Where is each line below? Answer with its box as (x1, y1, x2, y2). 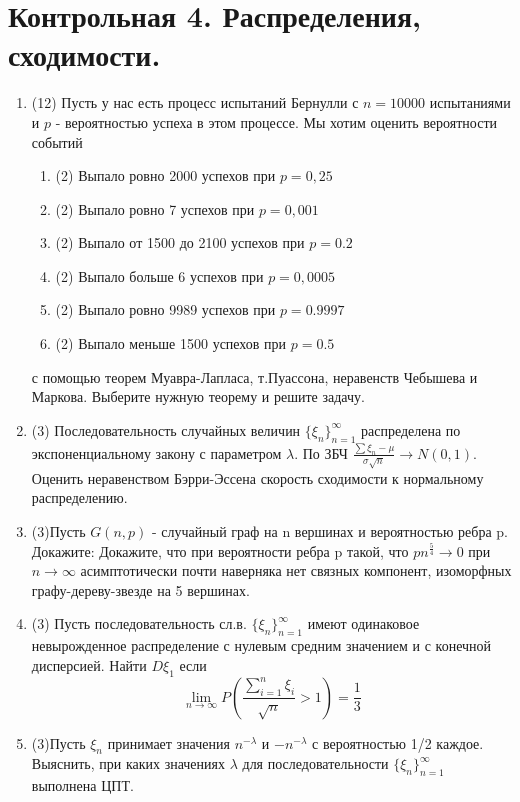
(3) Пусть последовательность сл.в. (31, 613, 247, 634)
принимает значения (107, 732, 230, 753)
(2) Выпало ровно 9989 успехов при (55, 299, 276, 320)
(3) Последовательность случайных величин (31, 419, 301, 440)
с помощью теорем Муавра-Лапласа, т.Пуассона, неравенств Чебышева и (31, 366, 478, 387)
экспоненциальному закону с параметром (31, 442, 282, 463)
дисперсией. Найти (31, 654, 147, 675)
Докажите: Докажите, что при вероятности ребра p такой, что (31, 540, 409, 561)
